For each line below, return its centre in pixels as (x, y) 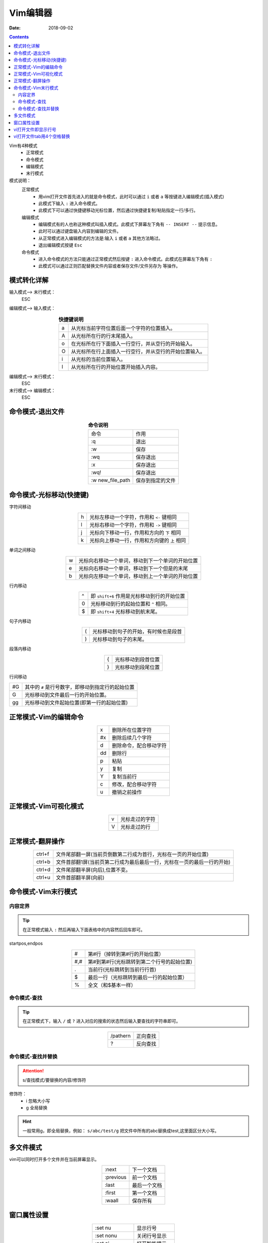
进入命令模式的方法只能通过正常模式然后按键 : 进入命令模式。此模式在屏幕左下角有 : (126, 259)
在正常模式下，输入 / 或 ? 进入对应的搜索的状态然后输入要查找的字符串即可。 (101, 1021)
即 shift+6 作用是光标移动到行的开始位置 (138, 596)
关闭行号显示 (152, 1236)
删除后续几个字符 (132, 737)
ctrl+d (43, 869)
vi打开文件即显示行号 (35, 130)
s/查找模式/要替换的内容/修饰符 (54, 1080)
